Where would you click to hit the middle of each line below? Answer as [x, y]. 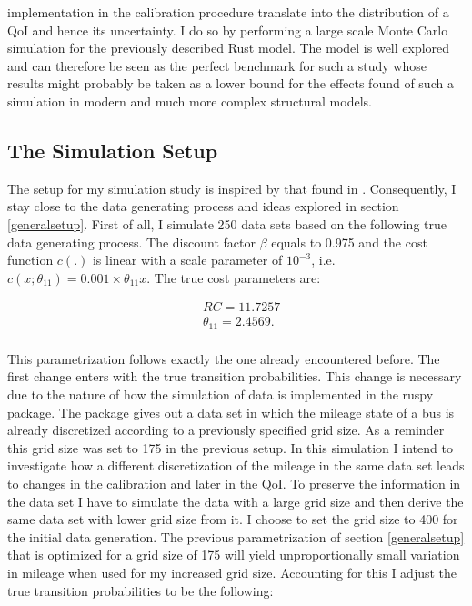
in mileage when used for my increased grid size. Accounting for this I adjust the [232, 572]
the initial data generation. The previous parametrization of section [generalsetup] [236, 536]
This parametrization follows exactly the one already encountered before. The [224, 358]
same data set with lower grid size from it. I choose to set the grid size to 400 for [233, 519]
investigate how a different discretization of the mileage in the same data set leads [236, 465]
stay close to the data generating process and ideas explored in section [203, 206]
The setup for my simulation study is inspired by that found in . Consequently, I [232, 188]
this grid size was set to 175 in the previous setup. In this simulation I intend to [230, 447]
